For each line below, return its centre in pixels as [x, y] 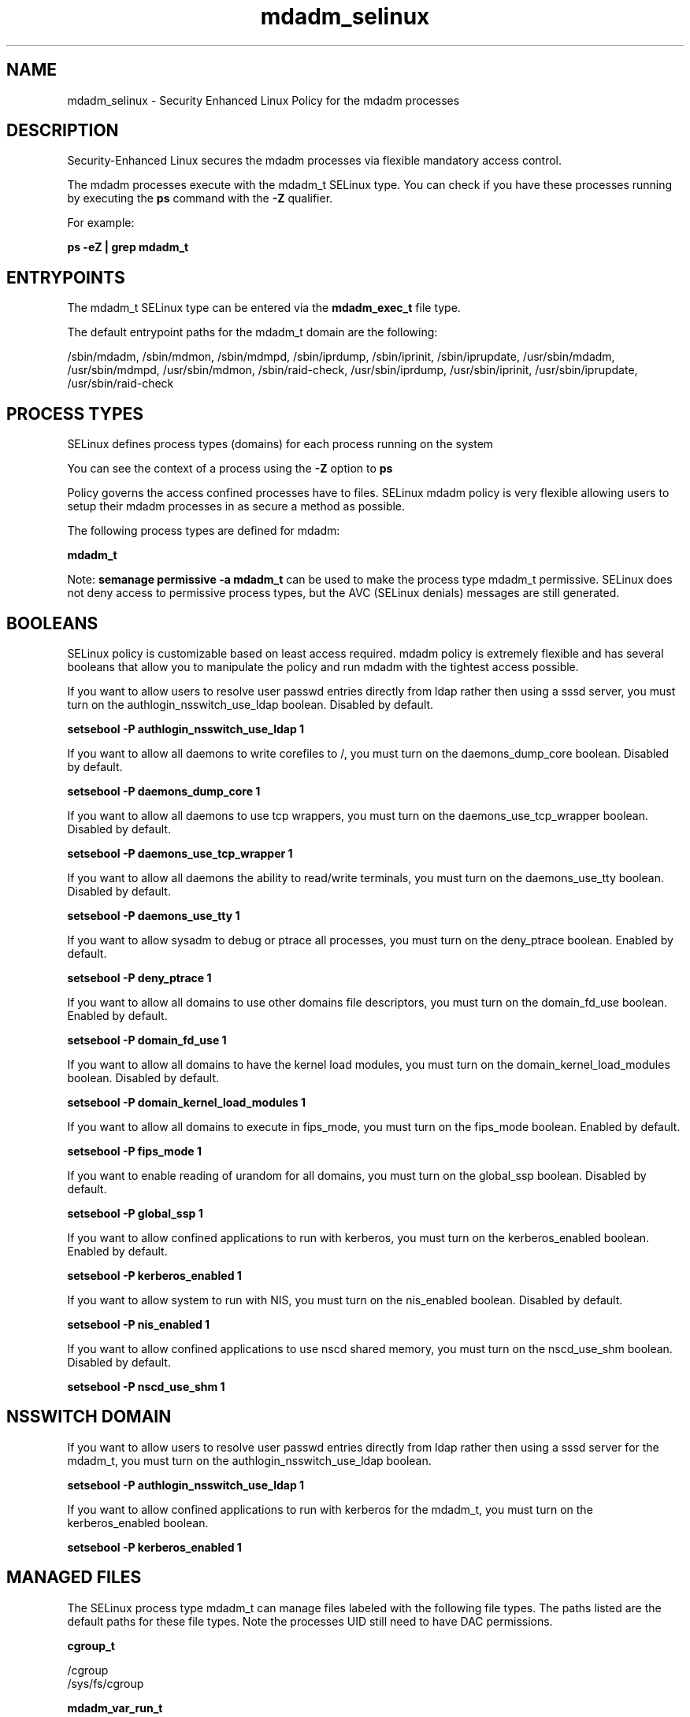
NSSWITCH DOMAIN [89, 1417]
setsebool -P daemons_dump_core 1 [164, 791]
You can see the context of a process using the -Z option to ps [230, 469]
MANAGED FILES [74, 1578]
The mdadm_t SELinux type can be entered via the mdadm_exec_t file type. [264, 308]
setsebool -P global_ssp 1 [135, 1213]
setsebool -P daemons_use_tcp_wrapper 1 [180, 853]
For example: [101, 223]
